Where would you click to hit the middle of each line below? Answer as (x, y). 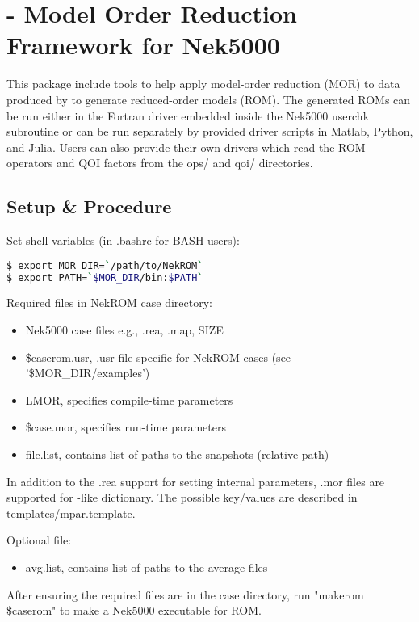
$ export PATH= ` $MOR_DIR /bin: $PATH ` (105, 277)
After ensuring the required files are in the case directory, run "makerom (185, 594)
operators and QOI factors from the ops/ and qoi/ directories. (160, 163)
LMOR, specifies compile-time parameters (129, 399)
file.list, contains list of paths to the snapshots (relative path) (177, 454)
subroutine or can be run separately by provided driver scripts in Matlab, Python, (210, 131)
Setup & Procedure (89, 206)
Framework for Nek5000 (143, 45)
